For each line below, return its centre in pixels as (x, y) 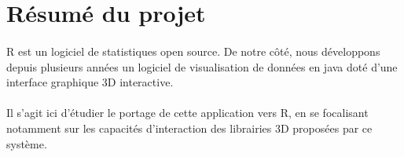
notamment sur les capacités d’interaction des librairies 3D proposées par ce (189, 128)
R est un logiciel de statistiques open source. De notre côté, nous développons (193, 51)
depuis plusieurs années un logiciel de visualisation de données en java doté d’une (202, 66)
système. (27, 143)
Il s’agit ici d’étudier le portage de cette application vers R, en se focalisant (187, 113)
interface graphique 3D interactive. (90, 82)
